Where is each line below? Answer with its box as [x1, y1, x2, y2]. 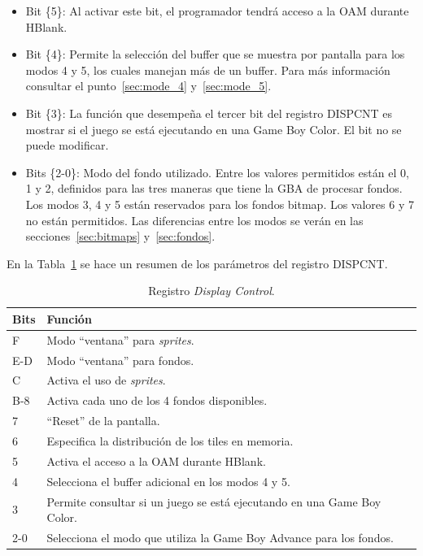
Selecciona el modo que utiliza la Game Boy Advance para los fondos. [46, 528, 394, 545]
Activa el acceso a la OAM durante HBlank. [46, 452, 266, 469]
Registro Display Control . [148, 282, 275, 299]
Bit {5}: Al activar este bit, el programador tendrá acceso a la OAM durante [25, 2, 409, 19]
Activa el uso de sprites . [46, 371, 166, 389]
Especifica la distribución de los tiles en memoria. [46, 432, 294, 449]
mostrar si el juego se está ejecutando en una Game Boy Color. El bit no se [25, 120, 402, 137]
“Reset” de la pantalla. [46, 412, 160, 429]
